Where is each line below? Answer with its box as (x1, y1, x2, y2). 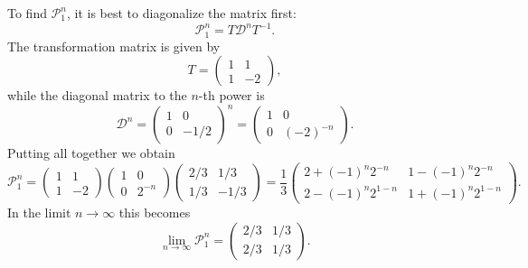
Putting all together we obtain (7, 143, 175, 162)
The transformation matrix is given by (7, 36, 221, 55)
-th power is (198, 86, 265, 105)
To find (7, 4, 47, 22)
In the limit (7, 202, 71, 221)
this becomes (118, 202, 191, 221)
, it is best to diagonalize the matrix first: (66, 4, 297, 22)
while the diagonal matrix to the (7, 86, 187, 105)
